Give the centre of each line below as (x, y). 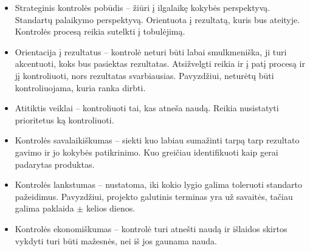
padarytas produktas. (55, 164)
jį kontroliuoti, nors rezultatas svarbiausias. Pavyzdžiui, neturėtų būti (144, 75)
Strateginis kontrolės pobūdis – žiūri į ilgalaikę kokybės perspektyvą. (143, 7)
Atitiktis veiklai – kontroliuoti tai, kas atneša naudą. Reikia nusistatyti (147, 108)
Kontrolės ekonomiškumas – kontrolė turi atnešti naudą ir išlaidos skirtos (151, 228)
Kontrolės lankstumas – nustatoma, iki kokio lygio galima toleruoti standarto (159, 184)
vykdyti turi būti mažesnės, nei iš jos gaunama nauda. (116, 240)
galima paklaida (44, 208)
